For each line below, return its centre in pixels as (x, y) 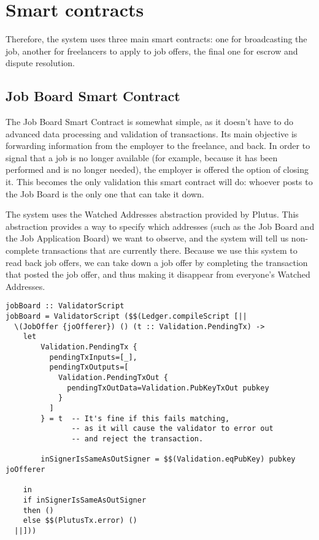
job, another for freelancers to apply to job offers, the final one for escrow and (152, 51)
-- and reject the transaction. (137, 439)
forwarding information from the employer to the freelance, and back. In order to (158, 146)
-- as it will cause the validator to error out (172, 429)
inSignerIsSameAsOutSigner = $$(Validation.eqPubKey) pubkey (168, 459)
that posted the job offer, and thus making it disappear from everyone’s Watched (158, 274)
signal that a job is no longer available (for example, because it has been (142, 157)
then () (38, 510)
